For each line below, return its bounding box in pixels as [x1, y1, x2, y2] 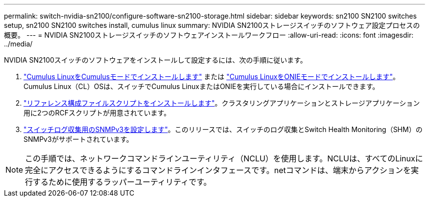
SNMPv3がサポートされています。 [24, 135, 133, 143]
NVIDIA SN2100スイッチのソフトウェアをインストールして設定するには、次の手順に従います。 [4, 56, 307, 64]
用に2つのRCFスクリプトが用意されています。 [24, 109, 171, 117]
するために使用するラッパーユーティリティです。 [33, 177, 212, 187]
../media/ [4, 40, 33, 48]
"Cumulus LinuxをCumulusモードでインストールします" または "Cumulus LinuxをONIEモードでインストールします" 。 [24, 72, 400, 81]
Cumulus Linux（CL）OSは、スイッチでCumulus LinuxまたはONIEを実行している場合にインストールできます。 [24, 82, 380, 90]
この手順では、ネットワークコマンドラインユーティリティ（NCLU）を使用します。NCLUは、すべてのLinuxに [25, 154, 423, 163]
